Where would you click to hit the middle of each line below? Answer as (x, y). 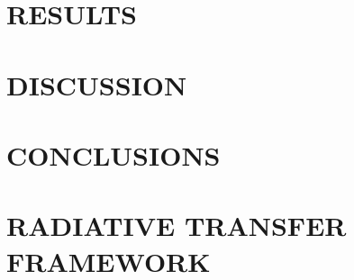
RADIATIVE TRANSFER (177, 226)
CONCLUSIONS (113, 154)
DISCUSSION (97, 84)
